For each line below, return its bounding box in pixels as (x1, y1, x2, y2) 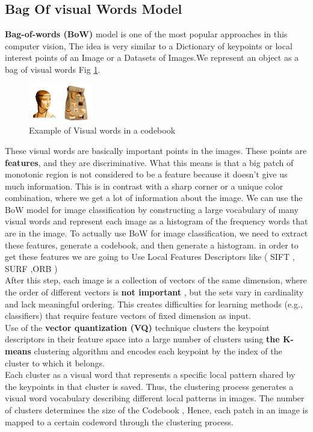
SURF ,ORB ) (5, 262, 58, 274)
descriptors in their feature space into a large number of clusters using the (5, 333, 280, 345)
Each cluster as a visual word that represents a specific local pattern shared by (5, 368, 296, 381)
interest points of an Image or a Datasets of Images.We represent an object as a (5, 51, 299, 64)
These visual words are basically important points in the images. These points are (5, 144, 307, 156)
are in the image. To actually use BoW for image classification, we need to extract (5, 227, 308, 239)
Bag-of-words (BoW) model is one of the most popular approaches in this (5, 28, 288, 40)
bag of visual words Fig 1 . (5, 63, 101, 75)
